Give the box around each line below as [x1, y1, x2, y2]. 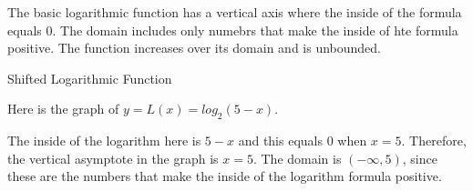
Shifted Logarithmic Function [7, 68, 172, 87]
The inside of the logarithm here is [7, 131, 201, 150]
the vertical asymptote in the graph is [7, 148, 219, 167]
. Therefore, [401, 131, 467, 150]
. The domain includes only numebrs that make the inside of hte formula [52, 20, 458, 39]
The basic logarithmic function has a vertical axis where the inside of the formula [7, 3, 462, 21]
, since [402, 148, 437, 167]
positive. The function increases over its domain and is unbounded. [7, 38, 381, 57]
